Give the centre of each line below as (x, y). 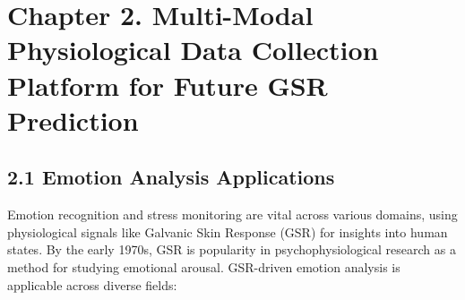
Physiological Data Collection (193, 50)
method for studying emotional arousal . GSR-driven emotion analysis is (204, 266)
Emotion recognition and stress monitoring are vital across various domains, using (232, 214)
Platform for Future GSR (168, 85)
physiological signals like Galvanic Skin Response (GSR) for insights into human (228, 231)
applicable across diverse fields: (92, 284)
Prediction (73, 120)
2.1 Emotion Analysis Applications (171, 177)
